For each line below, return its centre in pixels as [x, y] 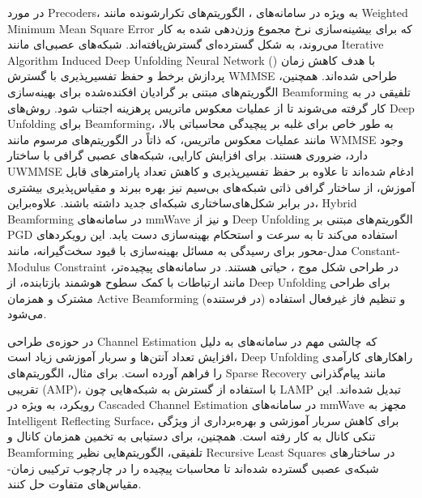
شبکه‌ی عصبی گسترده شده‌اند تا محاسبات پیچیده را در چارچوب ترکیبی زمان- [193, 468]
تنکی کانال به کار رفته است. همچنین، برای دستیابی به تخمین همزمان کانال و [192, 436]
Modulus [29, 266]
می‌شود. [27, 314]
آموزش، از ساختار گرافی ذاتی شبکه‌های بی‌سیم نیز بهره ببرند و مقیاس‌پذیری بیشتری [211, 187]
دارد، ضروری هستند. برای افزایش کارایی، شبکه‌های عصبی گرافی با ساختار [188, 155]
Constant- [375, 250]
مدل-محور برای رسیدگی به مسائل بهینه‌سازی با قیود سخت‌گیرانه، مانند [177, 250]
